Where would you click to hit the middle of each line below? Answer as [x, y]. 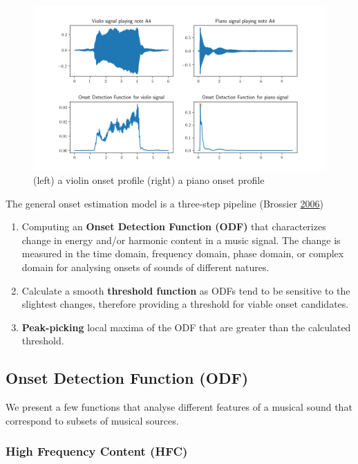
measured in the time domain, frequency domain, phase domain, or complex [183, 253]
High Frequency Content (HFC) [97, 451]
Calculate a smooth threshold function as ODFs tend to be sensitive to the [186, 290]
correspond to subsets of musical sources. [92, 420]
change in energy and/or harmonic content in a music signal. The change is [181, 240]
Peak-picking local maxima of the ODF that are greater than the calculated [186, 327]
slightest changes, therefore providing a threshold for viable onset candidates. [185, 304]
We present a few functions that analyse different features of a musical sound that [179, 407]
